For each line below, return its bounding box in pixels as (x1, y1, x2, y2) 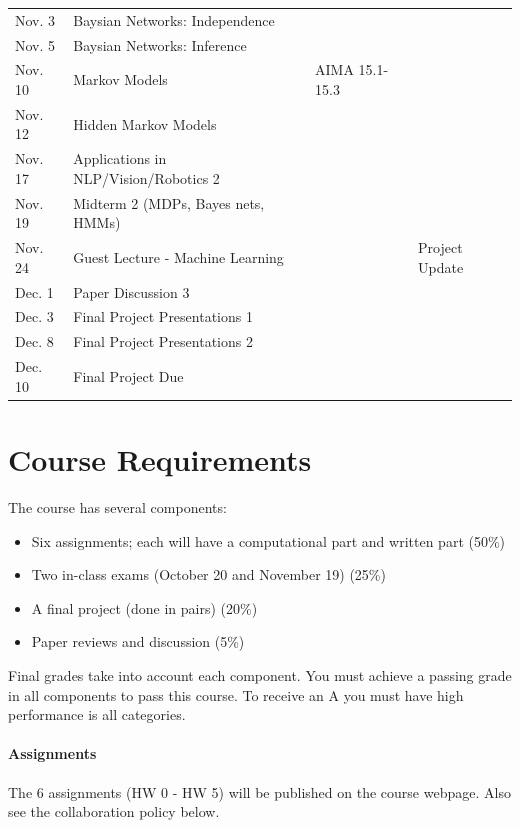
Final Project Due (73, 365, 184, 386)
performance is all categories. (8, 704, 186, 725)
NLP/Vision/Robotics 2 (73, 167, 220, 188)
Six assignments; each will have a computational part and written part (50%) (31, 530, 506, 551)
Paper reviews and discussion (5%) (31, 631, 245, 652)
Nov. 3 (15, 9, 56, 30)
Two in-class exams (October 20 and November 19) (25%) (31, 564, 386, 585)
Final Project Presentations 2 (73, 331, 253, 352)
